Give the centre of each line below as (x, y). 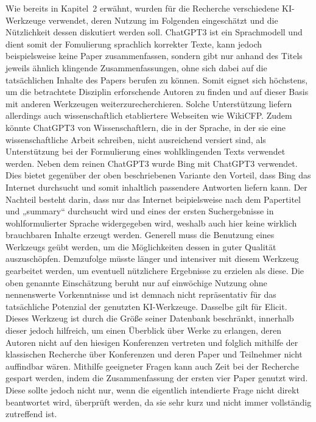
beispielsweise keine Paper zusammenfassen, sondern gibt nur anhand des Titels (154, 56)
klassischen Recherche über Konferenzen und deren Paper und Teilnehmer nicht (154, 354)
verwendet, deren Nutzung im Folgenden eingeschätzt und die (163, 20)
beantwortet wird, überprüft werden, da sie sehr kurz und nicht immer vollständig (159, 402)
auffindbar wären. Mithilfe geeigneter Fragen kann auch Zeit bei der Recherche (153, 366)
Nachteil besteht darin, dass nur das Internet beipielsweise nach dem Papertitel (153, 199)
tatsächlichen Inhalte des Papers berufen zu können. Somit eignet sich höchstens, (157, 79)
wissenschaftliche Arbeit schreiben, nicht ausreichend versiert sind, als (136, 139)
